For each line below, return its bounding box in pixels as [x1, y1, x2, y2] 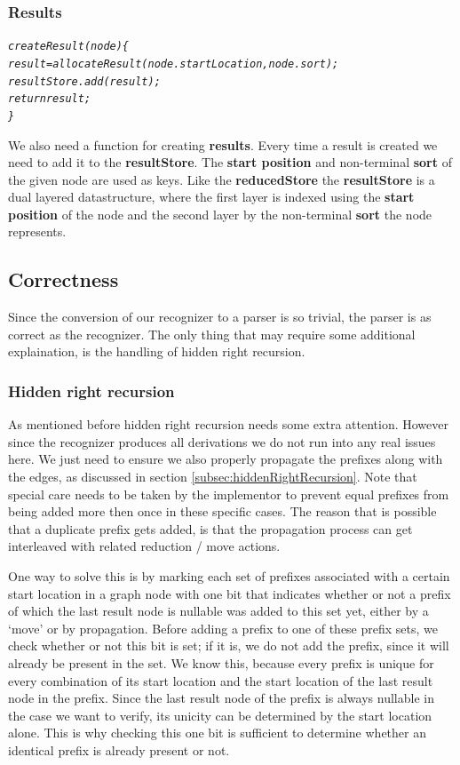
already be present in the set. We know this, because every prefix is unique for [8, 653, 434, 672]
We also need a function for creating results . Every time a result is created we [8, 135, 438, 154]
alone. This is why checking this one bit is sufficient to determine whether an [8, 723, 426, 742]
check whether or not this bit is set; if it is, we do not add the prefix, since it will [8, 636, 449, 655]
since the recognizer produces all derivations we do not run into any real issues [8, 432, 436, 450]
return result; [8, 92, 91, 106]
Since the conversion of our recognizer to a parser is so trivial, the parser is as [8, 307, 432, 326]
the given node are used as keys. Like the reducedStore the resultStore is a [8, 170, 435, 188]
